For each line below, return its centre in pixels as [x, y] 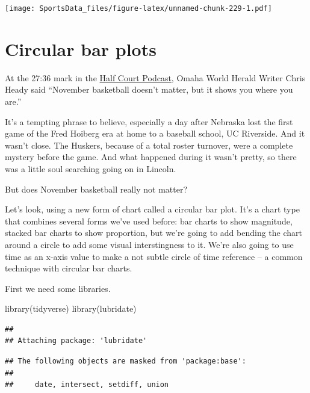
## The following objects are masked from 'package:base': [126, 361]
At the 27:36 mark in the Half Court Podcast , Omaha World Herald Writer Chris [155, 77]
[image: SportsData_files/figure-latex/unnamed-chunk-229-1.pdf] [138, 8]
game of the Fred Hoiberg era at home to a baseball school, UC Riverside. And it [155, 133]
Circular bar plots [81, 48]
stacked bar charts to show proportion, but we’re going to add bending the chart [153, 233]
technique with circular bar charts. [69, 268]
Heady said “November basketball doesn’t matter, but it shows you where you [149, 89]
